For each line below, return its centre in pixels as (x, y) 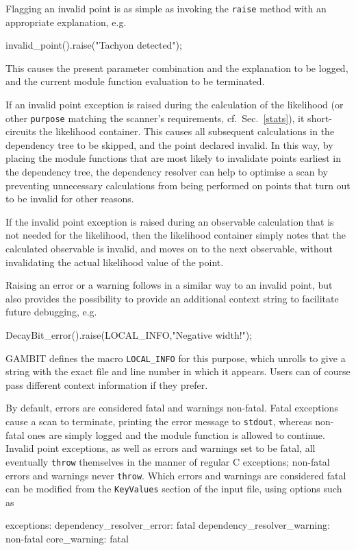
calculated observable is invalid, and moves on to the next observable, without (169, 249)
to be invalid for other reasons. (70, 199)
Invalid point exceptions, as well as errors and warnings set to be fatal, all (161, 448)
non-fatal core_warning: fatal (67, 539)
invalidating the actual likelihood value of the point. (115, 262)
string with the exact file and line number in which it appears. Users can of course (178, 371)
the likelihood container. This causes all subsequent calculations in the (187, 131)
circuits (21, 131)
